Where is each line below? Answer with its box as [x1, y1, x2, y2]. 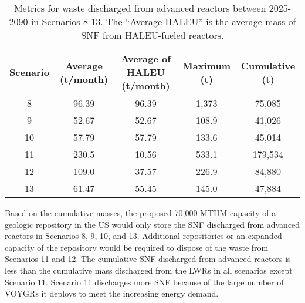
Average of [121, 52, 171, 65]
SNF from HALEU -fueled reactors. [81, 28, 224, 42]
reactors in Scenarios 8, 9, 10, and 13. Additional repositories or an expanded [5, 230, 282, 242]
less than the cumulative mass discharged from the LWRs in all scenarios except [5, 264, 293, 276]
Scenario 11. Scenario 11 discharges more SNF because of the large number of [5, 275, 284, 288]
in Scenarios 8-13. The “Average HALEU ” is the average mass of [30, 15, 296, 28]
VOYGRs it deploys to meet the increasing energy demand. [5, 287, 219, 299]
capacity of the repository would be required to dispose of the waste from [5, 241, 269, 253]
